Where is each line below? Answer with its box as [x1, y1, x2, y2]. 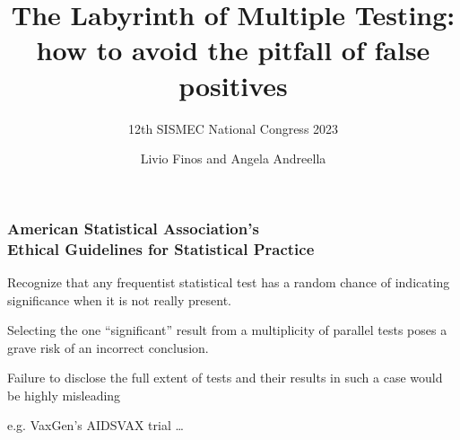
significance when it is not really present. [7, 290, 231, 309]
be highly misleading [7, 385, 121, 404]
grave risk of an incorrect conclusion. [7, 338, 209, 356]
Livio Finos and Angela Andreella [140, 149, 326, 168]
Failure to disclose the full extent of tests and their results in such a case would [7, 368, 443, 387]
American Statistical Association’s [7, 216, 259, 239]
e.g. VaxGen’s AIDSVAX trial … [7, 416, 184, 435]
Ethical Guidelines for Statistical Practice [7, 237, 315, 260]
